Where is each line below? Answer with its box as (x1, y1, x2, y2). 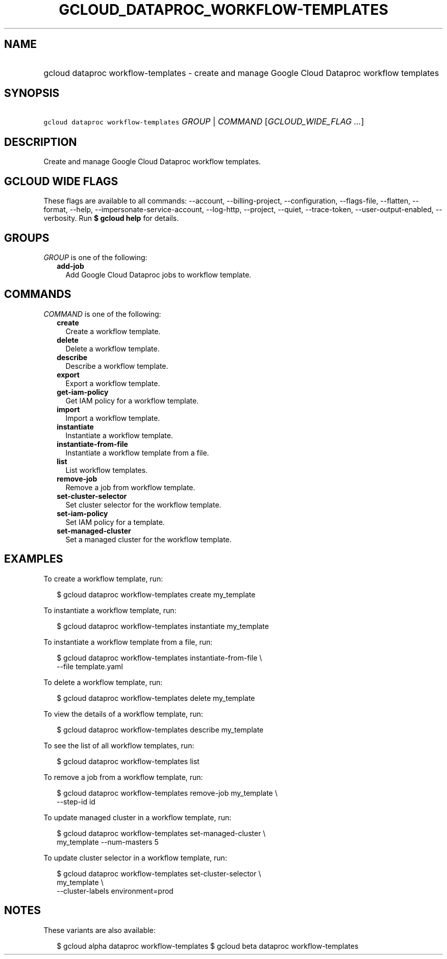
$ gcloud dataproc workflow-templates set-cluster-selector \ (57, 869, 261, 878)
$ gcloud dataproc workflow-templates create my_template (57, 590, 256, 599)
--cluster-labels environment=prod (57, 886, 173, 895)
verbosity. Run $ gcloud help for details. (43, 214, 179, 223)
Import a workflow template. (65, 413, 160, 422)
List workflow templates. (65, 465, 148, 474)
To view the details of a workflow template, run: (43, 709, 203, 718)
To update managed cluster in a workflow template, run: (43, 813, 232, 822)
